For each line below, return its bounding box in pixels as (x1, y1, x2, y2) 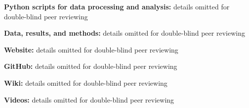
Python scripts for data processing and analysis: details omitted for (4, 1, 230, 11)
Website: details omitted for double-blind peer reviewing (4, 44, 178, 54)
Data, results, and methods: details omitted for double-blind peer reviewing (4, 28, 245, 38)
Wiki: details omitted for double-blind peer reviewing (4, 77, 167, 88)
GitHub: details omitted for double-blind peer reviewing (4, 61, 177, 71)
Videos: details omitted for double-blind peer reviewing (4, 94, 174, 105)
